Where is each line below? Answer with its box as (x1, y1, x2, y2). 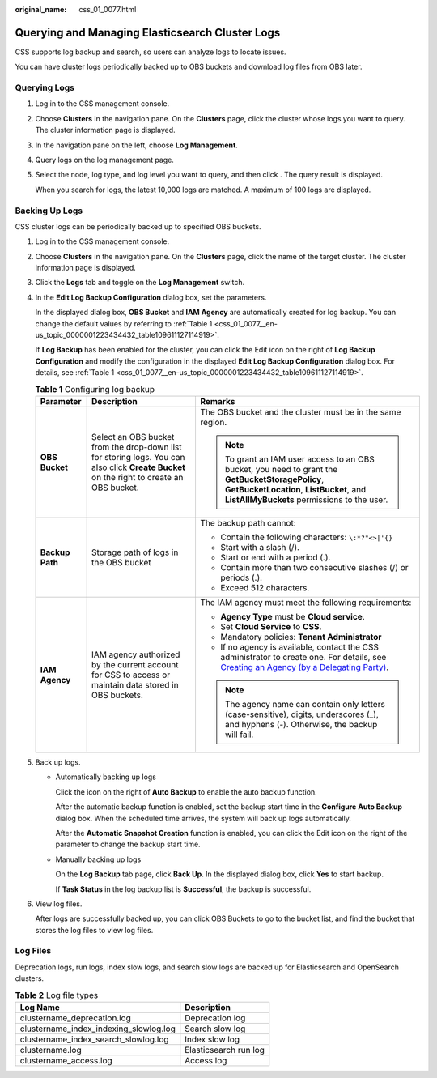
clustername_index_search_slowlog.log (19, 1033, 169, 1045)
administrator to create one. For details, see (219, 651, 387, 663)
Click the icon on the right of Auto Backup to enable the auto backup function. (55, 786, 317, 797)
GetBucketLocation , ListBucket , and (224, 484, 367, 495)
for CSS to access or (91, 669, 171, 680)
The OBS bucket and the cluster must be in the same (199, 406, 401, 417)
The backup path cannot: (199, 517, 296, 528)
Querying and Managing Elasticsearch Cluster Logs (15, 25, 281, 40)
